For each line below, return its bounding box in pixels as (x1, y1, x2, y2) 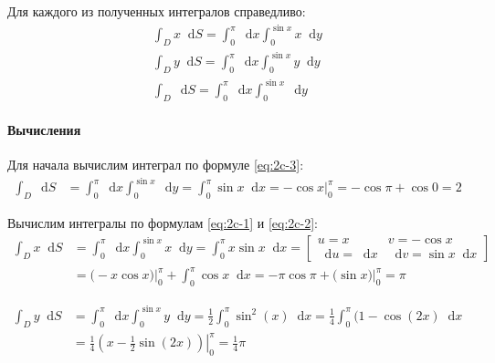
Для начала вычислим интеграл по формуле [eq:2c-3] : (7, 155, 304, 174)
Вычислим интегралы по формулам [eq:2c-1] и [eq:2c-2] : (7, 213, 318, 233)
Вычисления (7, 120, 81, 140)
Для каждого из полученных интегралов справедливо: (7, 2, 306, 20)
